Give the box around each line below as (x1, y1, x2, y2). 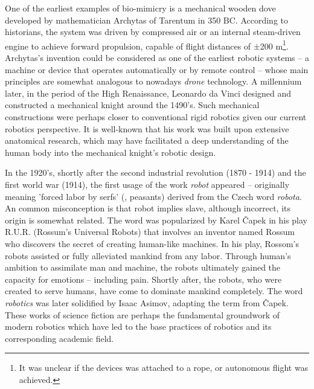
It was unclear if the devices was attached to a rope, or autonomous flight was (19, 361, 309, 374)
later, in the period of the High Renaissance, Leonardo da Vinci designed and (5, 86, 292, 99)
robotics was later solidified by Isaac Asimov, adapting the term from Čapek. (5, 296, 289, 309)
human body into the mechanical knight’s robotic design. (5, 146, 216, 158)
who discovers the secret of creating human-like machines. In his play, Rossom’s (5, 237, 299, 249)
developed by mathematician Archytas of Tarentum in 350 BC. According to (5, 13, 288, 26)
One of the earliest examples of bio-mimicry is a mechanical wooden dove (5, 2, 276, 14)
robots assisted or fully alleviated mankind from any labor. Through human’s (5, 249, 291, 262)
